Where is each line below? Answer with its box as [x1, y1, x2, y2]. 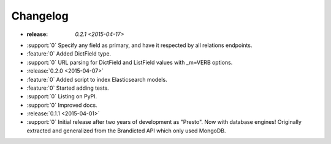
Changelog [11, 9, 69, 23]
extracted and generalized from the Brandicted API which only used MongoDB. [26, 127, 226, 134]
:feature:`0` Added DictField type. [26, 50, 112, 57]
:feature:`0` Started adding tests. [26, 84, 110, 92]
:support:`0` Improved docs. [26, 101, 97, 109]
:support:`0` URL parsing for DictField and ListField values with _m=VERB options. [26, 59, 233, 66]
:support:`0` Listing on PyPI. [26, 93, 97, 100]
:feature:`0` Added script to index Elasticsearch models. [26, 76, 168, 83]
